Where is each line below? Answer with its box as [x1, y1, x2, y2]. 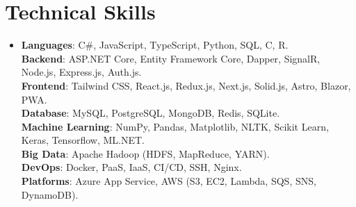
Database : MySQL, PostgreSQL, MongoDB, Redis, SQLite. [21, 106, 280, 120]
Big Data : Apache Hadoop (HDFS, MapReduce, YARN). [21, 146, 270, 160]
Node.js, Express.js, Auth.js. [21, 65, 142, 79]
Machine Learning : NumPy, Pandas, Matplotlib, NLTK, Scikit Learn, [21, 119, 329, 133]
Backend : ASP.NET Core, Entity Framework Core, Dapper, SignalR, [21, 51, 321, 65]
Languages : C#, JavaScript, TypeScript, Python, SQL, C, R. [21, 38, 289, 52]
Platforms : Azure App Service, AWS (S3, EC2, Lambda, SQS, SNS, [21, 174, 316, 188]
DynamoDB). [21, 187, 79, 201]
